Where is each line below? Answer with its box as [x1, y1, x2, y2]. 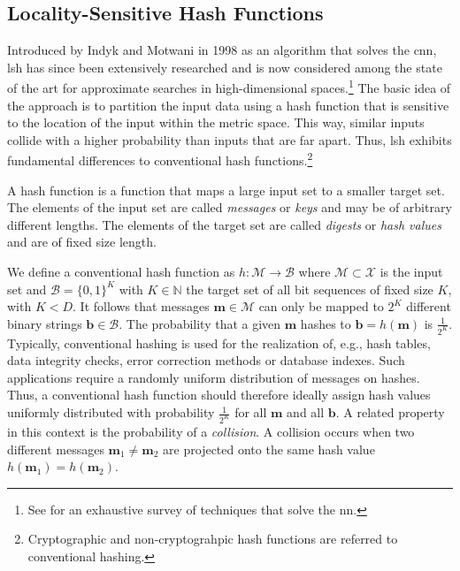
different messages [7, 439, 104, 458]
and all [287, 403, 325, 422]
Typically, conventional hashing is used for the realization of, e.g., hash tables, [7, 333, 431, 352]
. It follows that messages [73, 297, 210, 316]
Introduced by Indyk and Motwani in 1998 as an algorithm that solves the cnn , [7, 41, 437, 59]
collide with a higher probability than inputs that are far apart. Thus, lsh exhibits [7, 130, 452, 148]
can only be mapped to [258, 297, 384, 316]
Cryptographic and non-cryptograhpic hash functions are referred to [27, 529, 398, 548]
